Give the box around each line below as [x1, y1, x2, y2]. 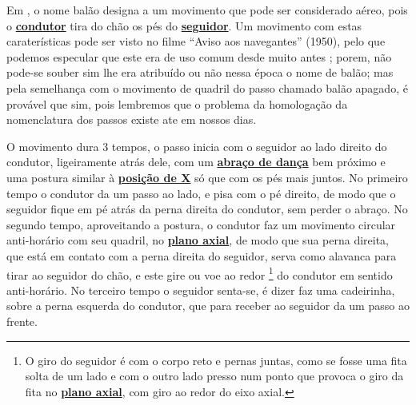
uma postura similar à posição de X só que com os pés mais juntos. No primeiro [6, 169, 408, 185]
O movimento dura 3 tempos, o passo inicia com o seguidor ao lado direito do [6, 137, 387, 154]
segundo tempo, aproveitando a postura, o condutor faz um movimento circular [6, 216, 396, 232]
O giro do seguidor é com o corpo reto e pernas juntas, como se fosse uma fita [25, 351, 407, 368]
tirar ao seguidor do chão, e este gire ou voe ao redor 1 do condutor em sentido [6, 264, 393, 283]
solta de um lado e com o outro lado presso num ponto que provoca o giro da [25, 367, 404, 384]
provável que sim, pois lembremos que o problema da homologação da [6, 95, 348, 112]
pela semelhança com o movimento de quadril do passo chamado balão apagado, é [6, 79, 408, 96]
